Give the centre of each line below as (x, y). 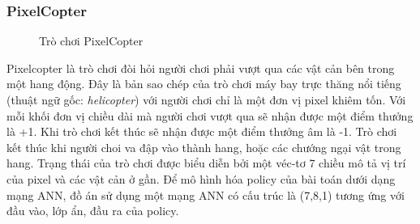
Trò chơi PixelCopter (91, 41)
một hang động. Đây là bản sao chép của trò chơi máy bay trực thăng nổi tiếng (204, 84)
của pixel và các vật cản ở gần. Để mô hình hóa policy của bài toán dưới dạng (201, 178)
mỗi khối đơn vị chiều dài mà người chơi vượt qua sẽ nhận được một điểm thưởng (210, 115)
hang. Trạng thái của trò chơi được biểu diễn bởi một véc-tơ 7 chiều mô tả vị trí (206, 163)
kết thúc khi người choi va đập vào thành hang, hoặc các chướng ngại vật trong (204, 147)
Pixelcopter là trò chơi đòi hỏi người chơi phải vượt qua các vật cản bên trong (201, 68)
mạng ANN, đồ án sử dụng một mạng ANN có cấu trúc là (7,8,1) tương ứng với (206, 194)
